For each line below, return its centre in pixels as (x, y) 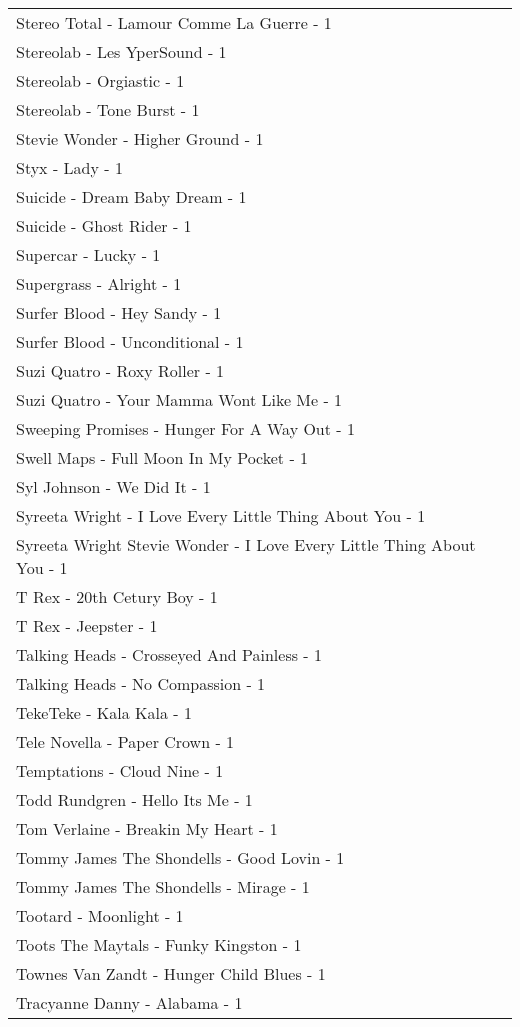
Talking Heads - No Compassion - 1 (141, 683)
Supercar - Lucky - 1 (88, 254)
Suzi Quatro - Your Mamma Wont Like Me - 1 (179, 399)
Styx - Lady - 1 (69, 167)
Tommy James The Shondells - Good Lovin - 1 (180, 857)
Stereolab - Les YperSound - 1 (121, 51)
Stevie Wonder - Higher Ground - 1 (140, 138)
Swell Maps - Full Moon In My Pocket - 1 (162, 457)
